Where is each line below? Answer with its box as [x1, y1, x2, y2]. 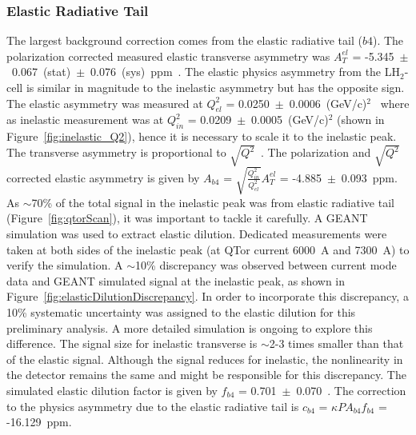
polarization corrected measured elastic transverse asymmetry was [6, 47, 330, 64]
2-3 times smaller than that [269, 335, 404, 352]
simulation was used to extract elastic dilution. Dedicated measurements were [6, 225, 387, 242]
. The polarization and [260, 144, 371, 161]
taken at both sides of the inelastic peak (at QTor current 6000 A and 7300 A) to [6, 241, 410, 257]
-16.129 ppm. [6, 413, 72, 430]
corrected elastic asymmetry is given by [6, 169, 200, 186]
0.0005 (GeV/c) [251, 111, 329, 128]
